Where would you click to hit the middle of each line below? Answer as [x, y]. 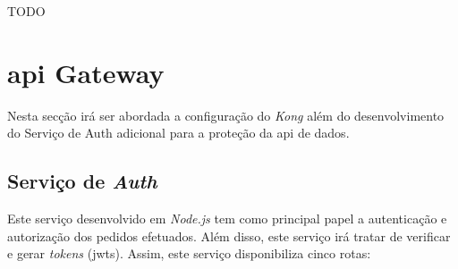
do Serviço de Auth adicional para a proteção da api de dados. [178, 133]
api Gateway [86, 72]
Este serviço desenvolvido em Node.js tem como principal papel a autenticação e [227, 219]
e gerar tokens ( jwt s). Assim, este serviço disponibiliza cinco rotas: [189, 253]
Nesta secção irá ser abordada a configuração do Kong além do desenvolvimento [226, 115]
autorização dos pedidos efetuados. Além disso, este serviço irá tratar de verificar [229, 235]
